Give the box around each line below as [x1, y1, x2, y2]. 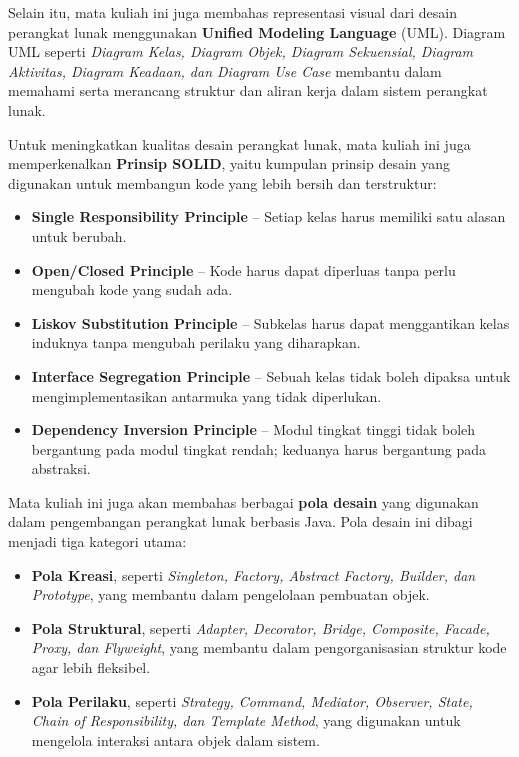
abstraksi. [31, 458, 91, 479]
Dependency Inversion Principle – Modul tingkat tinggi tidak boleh [31, 419, 476, 440]
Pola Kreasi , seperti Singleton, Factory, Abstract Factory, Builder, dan [31, 564, 476, 585]
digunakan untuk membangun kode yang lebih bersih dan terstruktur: [8, 172, 437, 193]
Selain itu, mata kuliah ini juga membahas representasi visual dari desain [8, 2, 457, 22]
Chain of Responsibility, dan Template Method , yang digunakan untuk [31, 710, 461, 731]
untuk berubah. [31, 225, 127, 246]
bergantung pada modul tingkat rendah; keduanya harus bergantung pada [31, 438, 486, 459]
